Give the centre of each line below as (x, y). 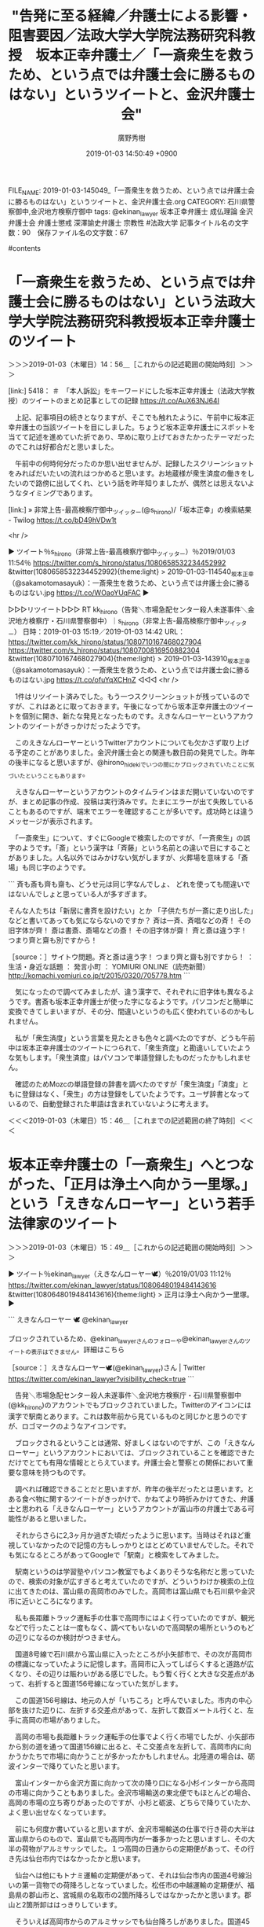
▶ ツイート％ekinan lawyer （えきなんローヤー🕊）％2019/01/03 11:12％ (120, 1274)
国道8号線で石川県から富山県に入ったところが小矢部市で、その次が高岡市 (134, 1654)
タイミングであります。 (59, 493)
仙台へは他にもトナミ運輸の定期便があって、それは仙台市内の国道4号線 (130, 1875)
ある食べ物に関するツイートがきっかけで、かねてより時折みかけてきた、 (124, 1499)
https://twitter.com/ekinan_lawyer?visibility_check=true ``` (101, 1379)
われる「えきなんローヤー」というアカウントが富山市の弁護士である (138, 1508)
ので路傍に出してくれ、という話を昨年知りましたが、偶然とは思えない (135, 484)
